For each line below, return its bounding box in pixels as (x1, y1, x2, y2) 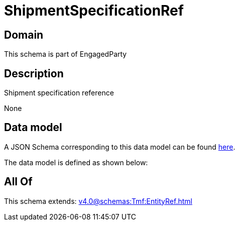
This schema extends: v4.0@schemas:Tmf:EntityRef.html (4, 196, 192, 205)
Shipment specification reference (4, 88, 114, 97)
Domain (4, 28, 44, 41)
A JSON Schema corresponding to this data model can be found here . (4, 142, 235, 151)
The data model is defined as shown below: (4, 158, 148, 167)
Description (4, 67, 64, 80)
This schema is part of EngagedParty (4, 50, 127, 59)
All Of (4, 175, 33, 188)
